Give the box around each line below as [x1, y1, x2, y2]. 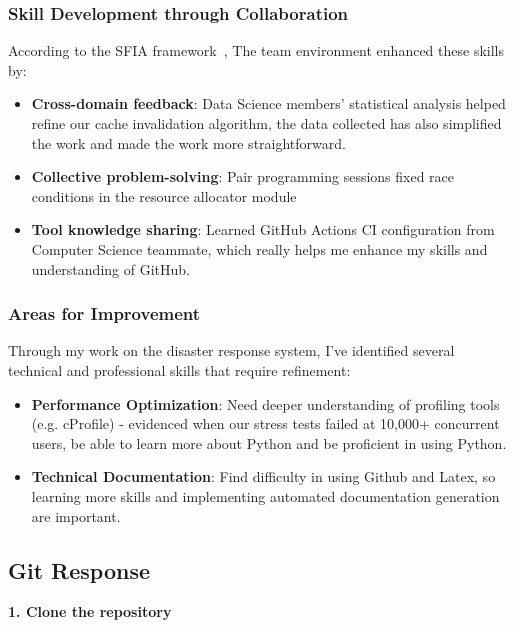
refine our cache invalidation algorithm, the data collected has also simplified [31, 113, 502, 133]
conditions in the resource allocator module [31, 185, 297, 206]
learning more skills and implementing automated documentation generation [31, 485, 500, 506]
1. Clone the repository [8, 601, 172, 622]
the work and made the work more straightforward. [31, 132, 346, 153]
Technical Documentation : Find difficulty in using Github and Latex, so [31, 466, 496, 487]
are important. [31, 505, 121, 526]
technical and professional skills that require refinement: [8, 359, 351, 380]
